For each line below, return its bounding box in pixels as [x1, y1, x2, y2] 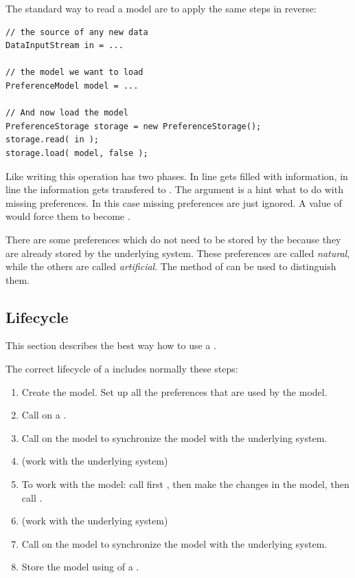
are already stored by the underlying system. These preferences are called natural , [5, 245, 350, 260]
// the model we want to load [5, 67, 144, 78]
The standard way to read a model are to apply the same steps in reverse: [5, 1, 317, 15]
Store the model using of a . [21, 559, 139, 574]
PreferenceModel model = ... [5, 80, 139, 91]
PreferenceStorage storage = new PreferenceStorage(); [5, 121, 262, 131]
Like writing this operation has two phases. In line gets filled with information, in [5, 168, 348, 183]
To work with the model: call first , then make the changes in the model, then [21, 477, 350, 491]
